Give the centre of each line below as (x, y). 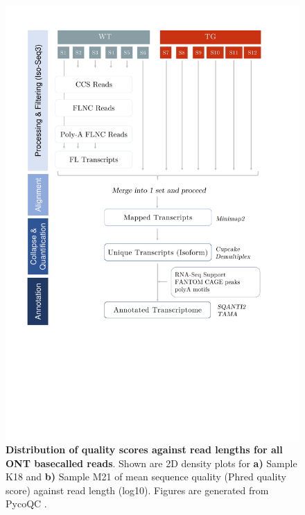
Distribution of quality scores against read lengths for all (144, 449)
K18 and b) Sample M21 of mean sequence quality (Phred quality (146, 477)
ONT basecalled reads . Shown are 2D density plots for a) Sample (151, 463)
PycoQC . (26, 504)
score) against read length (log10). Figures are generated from (137, 490)
